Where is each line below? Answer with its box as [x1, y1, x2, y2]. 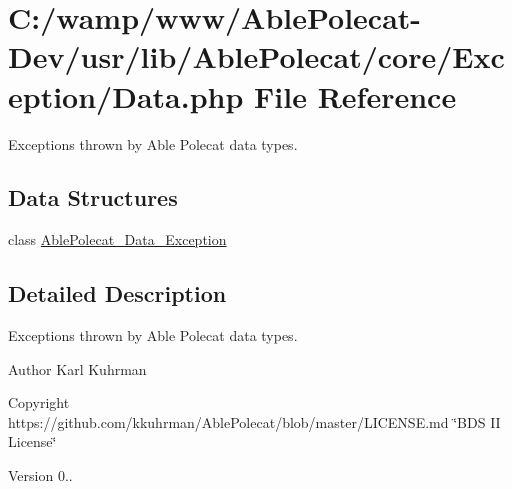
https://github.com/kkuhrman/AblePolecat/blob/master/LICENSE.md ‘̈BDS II [8, 411, 501, 432]
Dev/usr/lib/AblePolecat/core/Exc [8, 36, 505, 77]
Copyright [8, 392, 70, 413]
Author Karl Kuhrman [8, 358, 147, 379]
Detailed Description [8, 278, 227, 309]
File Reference [254, 75, 457, 116]
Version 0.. [8, 465, 73, 486]
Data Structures [8, 182, 178, 213]
